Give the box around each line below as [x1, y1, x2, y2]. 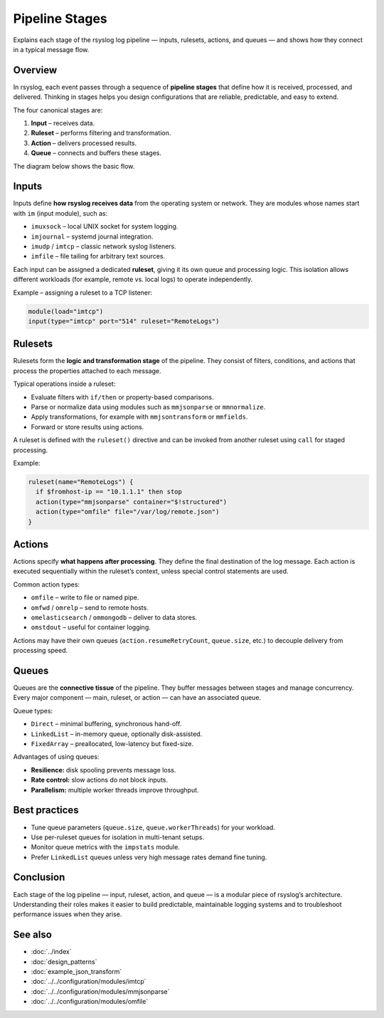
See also [13, 929, 53, 941]
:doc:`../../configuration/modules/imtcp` [31, 977, 146, 986]
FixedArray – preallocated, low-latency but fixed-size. [31, 740, 194, 748]
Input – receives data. [31, 119, 95, 127]
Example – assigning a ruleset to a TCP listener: [13, 288, 153, 297]
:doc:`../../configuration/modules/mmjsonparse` [31, 987, 170, 996]
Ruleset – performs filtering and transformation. [31, 129, 171, 137]
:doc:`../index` [31, 948, 72, 956]
